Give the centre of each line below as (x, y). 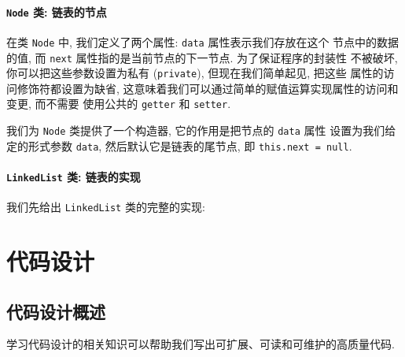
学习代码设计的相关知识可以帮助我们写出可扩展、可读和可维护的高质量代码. (201, 344)
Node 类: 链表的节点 (57, 11)
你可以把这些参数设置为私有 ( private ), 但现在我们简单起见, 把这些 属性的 (195, 73)
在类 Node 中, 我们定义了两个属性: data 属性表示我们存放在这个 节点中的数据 (203, 41)
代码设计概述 (56, 311)
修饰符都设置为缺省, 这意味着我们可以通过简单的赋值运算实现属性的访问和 (208, 88)
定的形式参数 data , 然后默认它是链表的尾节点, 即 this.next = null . (179, 145)
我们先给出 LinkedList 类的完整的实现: (106, 207)
